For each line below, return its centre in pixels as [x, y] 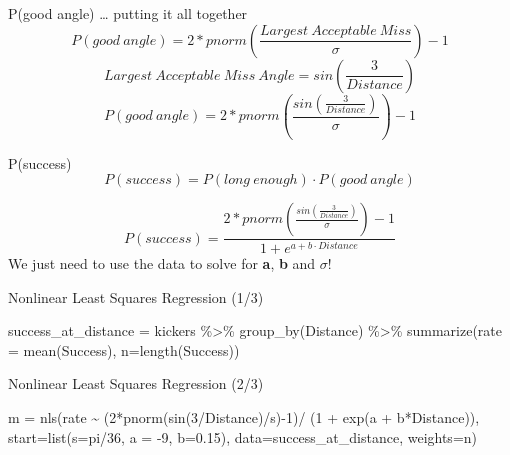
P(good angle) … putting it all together [128, 13]
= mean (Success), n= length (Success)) [124, 349]
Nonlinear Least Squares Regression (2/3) [136, 383]
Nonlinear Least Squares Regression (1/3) [136, 296]
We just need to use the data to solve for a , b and [162, 263]
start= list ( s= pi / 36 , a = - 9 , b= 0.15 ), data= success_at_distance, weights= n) [243, 436]
